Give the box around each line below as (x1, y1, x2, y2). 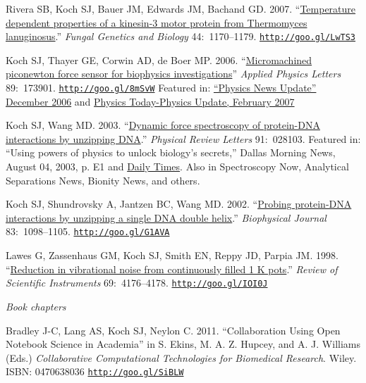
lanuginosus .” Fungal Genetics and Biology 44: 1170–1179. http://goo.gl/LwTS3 (6, 29, 356, 44)
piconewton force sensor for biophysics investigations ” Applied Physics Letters (6, 66, 341, 81)
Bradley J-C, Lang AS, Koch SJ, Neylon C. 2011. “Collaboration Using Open (6, 322, 341, 337)
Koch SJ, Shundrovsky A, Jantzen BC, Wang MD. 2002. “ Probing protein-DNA (6, 196, 352, 211)
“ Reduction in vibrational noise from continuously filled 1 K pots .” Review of (6, 261, 338, 276)
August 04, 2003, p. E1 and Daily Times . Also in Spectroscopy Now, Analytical (6, 159, 349, 174)
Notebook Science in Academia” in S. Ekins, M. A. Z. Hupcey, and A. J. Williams (6, 337, 361, 351)
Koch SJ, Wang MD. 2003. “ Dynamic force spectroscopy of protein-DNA (6, 118, 320, 132)
